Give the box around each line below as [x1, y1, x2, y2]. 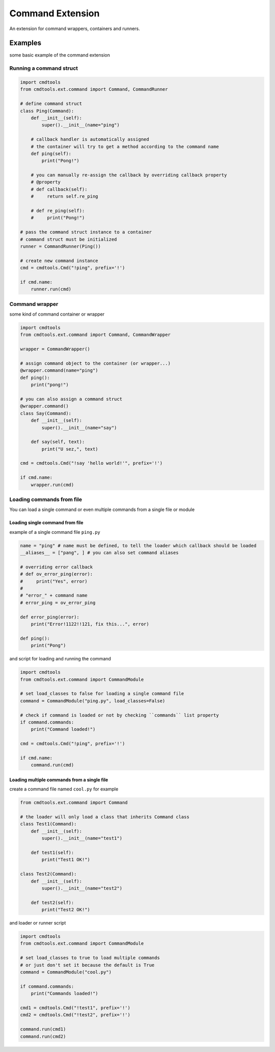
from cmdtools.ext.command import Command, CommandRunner [20, 87, 168, 92]
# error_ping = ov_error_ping [20, 600, 96, 605]
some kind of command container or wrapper [9, 311, 105, 317]
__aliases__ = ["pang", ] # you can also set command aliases [20, 550, 179, 556]
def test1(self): [31, 850, 74, 855]
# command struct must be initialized [20, 236, 117, 242]
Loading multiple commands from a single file [9, 777, 108, 783]
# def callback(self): [31, 186, 88, 192]
